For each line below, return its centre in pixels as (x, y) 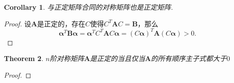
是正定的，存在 (61, 23)
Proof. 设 (18, 23)
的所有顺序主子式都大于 (189, 58)
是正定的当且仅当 (117, 58)
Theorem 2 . (24, 58)
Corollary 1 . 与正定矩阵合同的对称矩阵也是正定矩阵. (89, 7)
